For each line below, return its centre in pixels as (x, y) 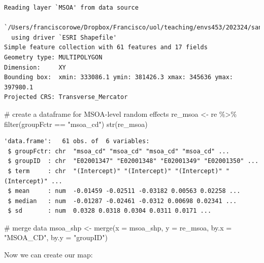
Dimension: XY (35, 67)
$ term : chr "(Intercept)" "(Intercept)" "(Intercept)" (115, 171)
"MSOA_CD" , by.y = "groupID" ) (56, 237)
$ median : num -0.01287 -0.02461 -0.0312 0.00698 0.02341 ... (122, 201)
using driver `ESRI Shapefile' (64, 37)
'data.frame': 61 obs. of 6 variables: (77, 141)
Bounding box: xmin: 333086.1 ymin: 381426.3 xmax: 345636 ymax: (119, 77)
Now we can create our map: (48, 255)
